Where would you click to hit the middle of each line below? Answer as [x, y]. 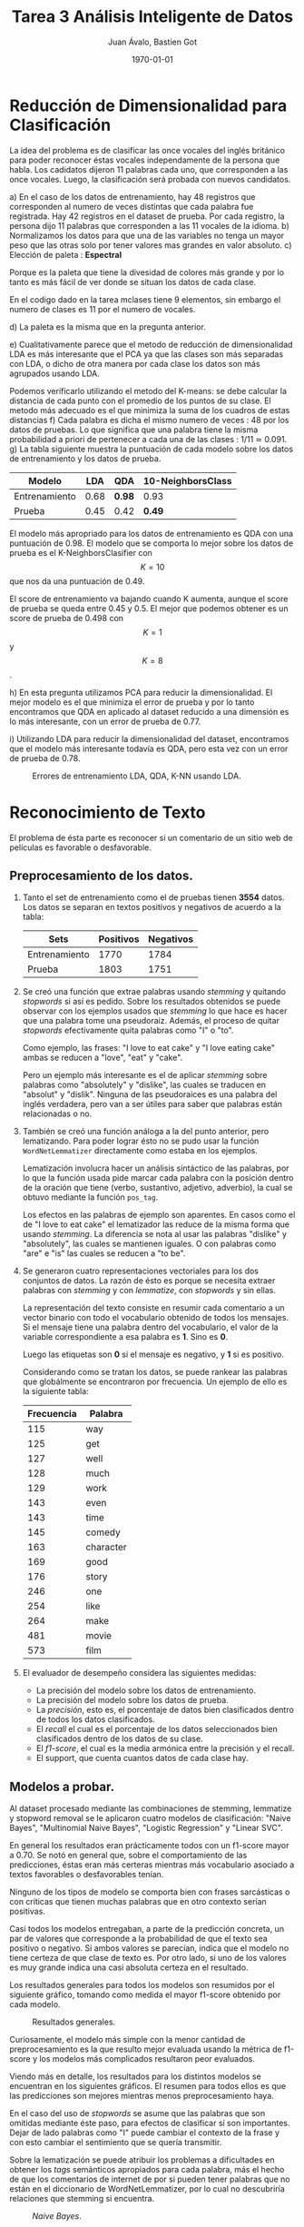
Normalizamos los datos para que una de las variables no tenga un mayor [147, 235]
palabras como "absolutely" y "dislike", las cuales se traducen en [144, 1085]
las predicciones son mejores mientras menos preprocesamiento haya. [142, 2096]
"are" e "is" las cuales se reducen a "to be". [104, 1253]
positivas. [27, 1911]
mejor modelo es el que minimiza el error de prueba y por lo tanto [132, 702]
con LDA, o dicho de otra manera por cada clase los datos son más [135, 363]
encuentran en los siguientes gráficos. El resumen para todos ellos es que [148, 2086]
